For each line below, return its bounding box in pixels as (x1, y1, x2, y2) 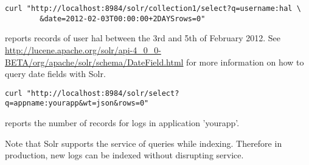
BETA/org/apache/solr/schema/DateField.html (5, 55, 184, 68)
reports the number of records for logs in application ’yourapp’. (5, 116, 240, 129)
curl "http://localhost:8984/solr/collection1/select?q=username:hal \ (5, 4, 301, 13)
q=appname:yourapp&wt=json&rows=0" (5, 99, 149, 108)
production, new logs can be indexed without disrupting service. (5, 149, 244, 161)
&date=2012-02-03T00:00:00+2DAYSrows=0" (40, 14, 206, 23)
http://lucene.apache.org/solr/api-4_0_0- (5, 43, 161, 56)
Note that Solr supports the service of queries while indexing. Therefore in (5, 136, 282, 149)
